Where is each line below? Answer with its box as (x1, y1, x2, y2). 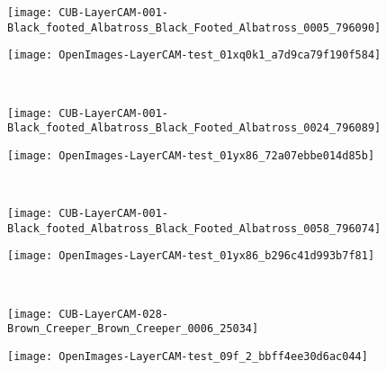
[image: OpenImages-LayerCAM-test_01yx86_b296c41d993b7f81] (7, 249, 375, 263)
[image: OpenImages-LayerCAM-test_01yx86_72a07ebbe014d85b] (7, 149, 375, 162)
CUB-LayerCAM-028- (58, 307, 168, 320)
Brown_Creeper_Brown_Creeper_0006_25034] (7, 322, 259, 336)
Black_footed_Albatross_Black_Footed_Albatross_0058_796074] (7, 221, 382, 235)
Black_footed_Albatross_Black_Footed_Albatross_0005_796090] (7, 21, 382, 34)
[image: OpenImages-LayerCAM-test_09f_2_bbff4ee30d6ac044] (7, 350, 368, 363)
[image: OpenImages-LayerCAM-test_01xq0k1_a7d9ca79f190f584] (7, 49, 382, 62)
